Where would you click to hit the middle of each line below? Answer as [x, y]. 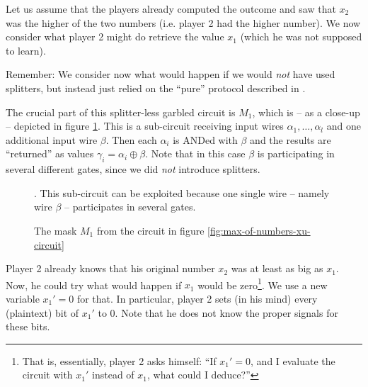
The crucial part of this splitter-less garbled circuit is [121, 112]
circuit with [47, 375]
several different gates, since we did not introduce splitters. [133, 169]
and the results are [291, 139]
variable [23, 298]
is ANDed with [205, 139]
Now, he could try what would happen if [94, 285]
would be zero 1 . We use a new [263, 284]
